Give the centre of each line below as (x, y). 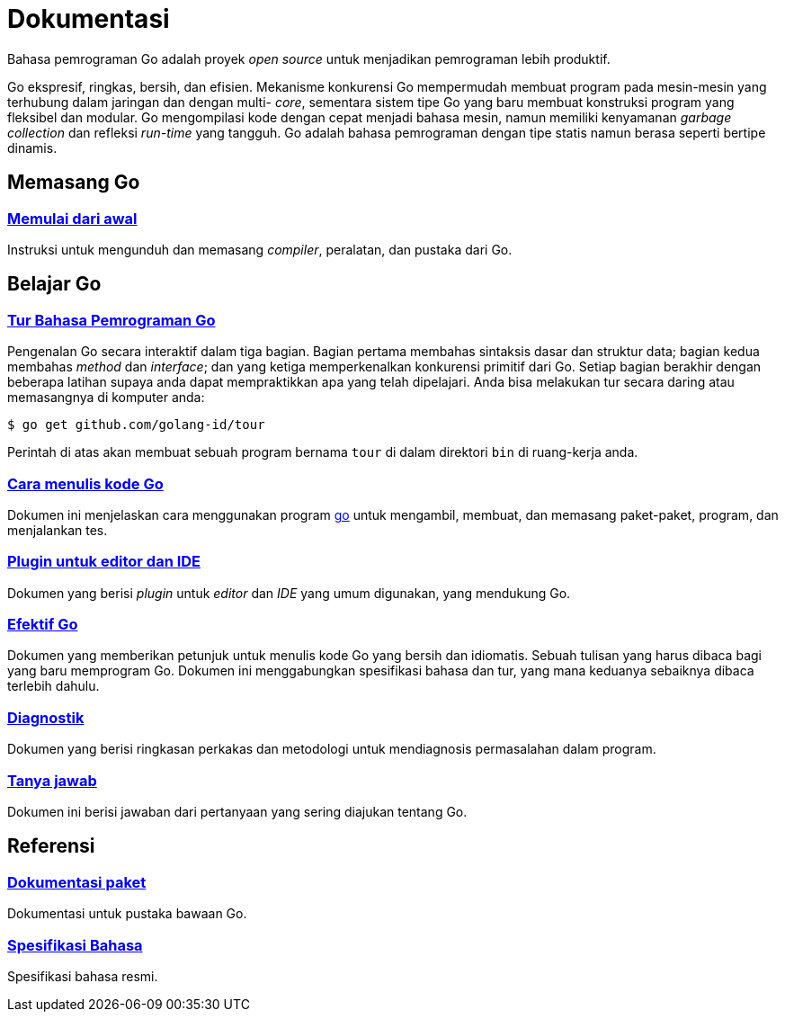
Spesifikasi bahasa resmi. (83, 976)
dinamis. (32, 147)
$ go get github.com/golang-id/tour (136, 425)
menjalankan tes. (58, 530)
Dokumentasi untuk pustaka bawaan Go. (127, 914)
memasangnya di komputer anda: (106, 398)
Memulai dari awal (72, 218)
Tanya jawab (52, 780)
